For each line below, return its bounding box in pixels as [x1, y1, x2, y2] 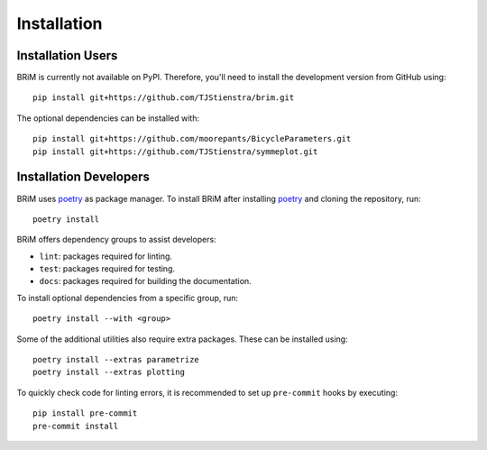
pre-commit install [32, 420, 119, 431]
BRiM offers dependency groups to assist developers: [16, 234, 216, 245]
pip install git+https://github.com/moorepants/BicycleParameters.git [32, 133, 352, 144]
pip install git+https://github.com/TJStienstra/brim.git [32, 93, 295, 103]
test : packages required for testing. [39, 263, 176, 274]
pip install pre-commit [32, 409, 138, 418]
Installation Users [16, 48, 118, 63]
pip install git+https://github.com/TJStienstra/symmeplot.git [32, 146, 318, 157]
